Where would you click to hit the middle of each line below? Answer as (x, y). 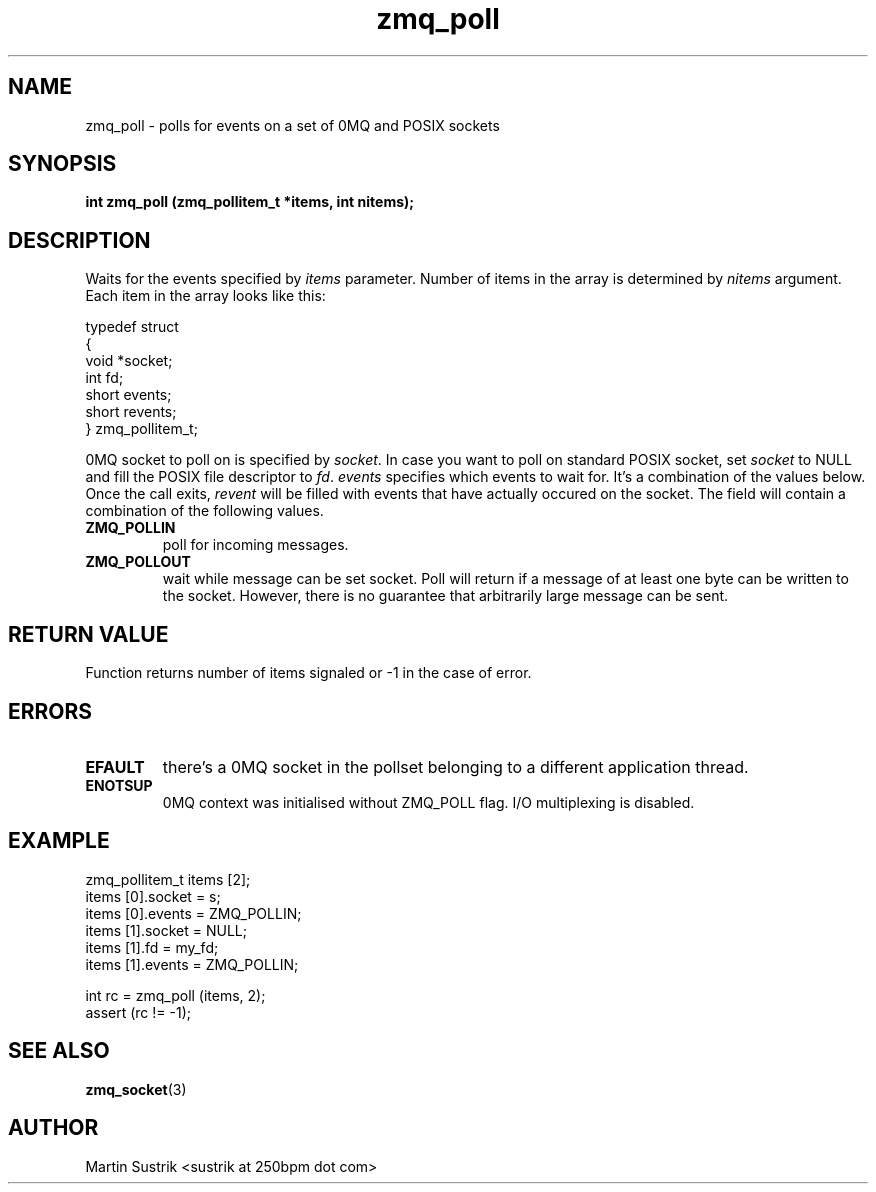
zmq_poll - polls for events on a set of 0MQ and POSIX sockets (292, 125)
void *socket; (129, 361)
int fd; (104, 378)
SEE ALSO (59, 1051)
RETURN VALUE (88, 634)
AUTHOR (53, 1128)
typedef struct (132, 327)
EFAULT (115, 766)
